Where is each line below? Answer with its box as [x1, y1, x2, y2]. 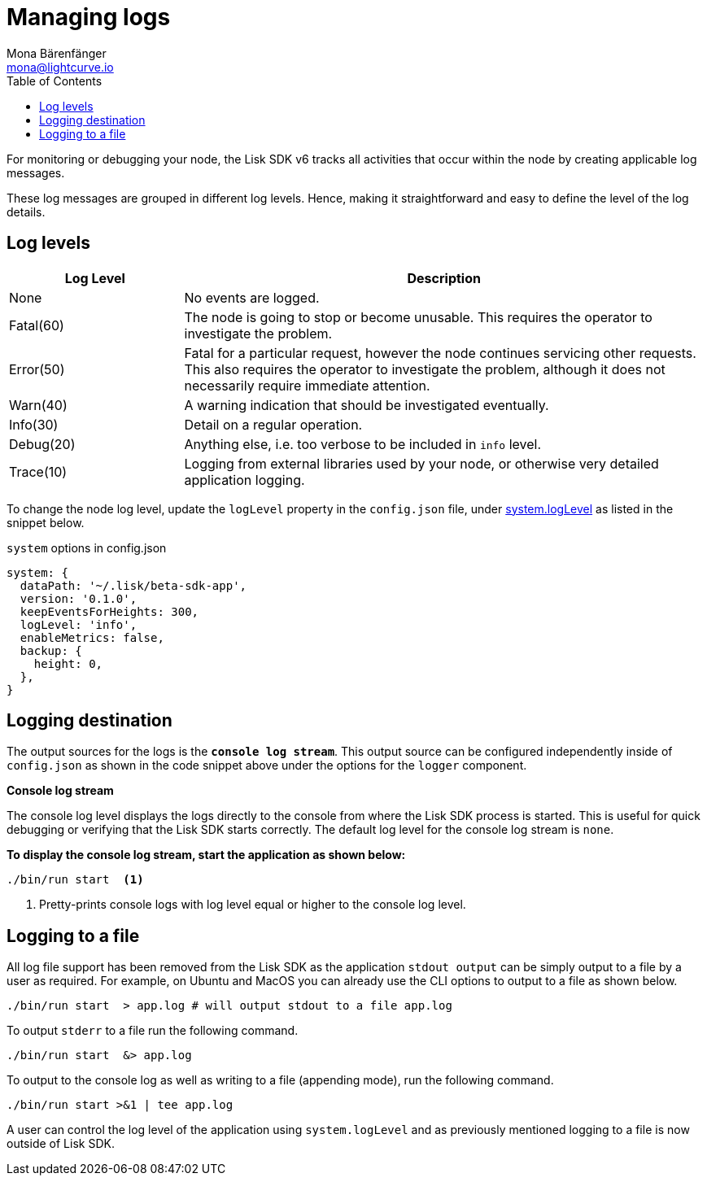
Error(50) [9, 360, 65, 377]
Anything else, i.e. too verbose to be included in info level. [184, 435, 542, 452]
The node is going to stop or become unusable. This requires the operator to [184, 308, 652, 325]
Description [407, 269, 481, 286]
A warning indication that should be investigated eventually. [184, 396, 549, 413]
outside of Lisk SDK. [7, 1136, 115, 1151]
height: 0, [33, 656, 103, 670]
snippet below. [7, 515, 85, 530]
